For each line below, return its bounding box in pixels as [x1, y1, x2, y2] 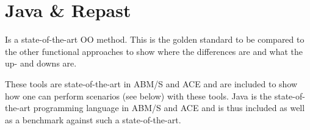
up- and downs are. [5, 57, 77, 70]
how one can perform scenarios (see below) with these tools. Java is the [5, 89, 272, 102]
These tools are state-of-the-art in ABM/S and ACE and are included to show [5, 77, 298, 90]
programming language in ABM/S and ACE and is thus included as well [33, 101, 305, 114]
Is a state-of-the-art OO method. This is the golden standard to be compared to [5, 33, 305, 46]
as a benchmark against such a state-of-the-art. [5, 113, 181, 126]
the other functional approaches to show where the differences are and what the [5, 45, 303, 57]
